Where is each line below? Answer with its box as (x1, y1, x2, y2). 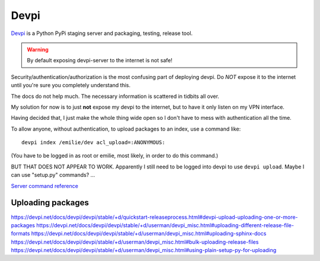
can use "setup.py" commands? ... (11, 171, 95, 179)
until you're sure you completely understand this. (11, 82, 131, 89)
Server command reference (11, 182, 78, 189)
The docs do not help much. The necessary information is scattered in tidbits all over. (11, 93, 219, 100)
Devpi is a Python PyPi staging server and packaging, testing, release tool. (11, 30, 193, 37)
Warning (27, 46, 49, 53)
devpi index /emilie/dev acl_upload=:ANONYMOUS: (21, 139, 165, 146)
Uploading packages (11, 198, 89, 208)
